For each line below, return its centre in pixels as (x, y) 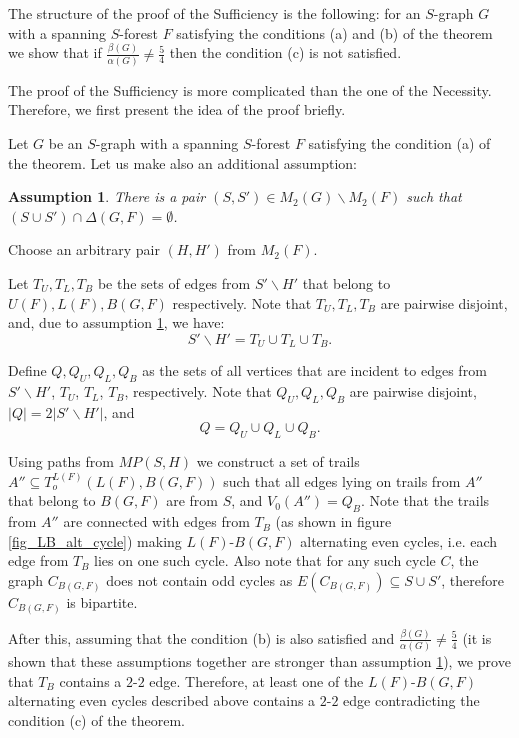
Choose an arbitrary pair (84, 249)
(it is (477, 637)
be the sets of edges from (174, 283)
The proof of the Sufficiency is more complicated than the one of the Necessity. (250, 89)
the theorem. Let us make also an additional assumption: (182, 162)
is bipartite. (102, 602)
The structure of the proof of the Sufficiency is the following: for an (214, 13)
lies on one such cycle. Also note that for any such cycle (265, 560)
